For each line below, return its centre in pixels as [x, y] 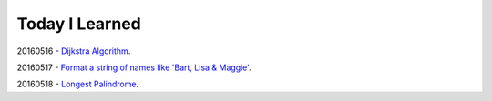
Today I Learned [79, 24]
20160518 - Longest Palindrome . [78, 84]
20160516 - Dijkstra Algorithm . [74, 51]
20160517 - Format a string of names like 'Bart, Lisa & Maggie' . [134, 67]
